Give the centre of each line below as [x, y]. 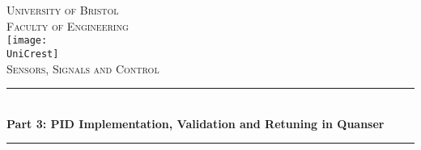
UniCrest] [33, 54]
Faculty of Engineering [68, 25]
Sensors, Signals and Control [83, 68]
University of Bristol [63, 10]
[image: [27, 41]
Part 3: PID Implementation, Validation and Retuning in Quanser [196, 123]
